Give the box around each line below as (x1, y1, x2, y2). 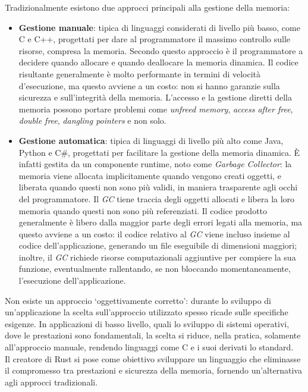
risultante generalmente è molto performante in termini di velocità (18, 67, 261, 80)
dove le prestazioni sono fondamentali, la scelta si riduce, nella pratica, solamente (5, 329, 301, 341)
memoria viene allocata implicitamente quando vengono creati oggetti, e (18, 169, 281, 181)
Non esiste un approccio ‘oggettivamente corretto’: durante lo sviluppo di (5, 294, 272, 306)
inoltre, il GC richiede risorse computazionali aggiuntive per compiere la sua (18, 250, 296, 263)
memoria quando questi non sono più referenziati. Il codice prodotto (18, 204, 268, 217)
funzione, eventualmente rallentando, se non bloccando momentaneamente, (18, 262, 291, 275)
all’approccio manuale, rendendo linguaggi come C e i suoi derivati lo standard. (5, 341, 294, 353)
